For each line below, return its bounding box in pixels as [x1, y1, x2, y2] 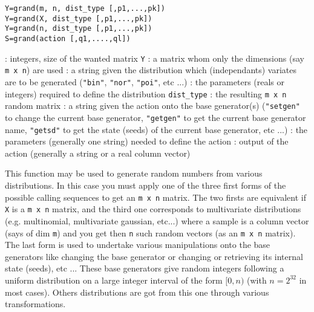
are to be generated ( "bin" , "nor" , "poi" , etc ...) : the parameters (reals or [5, 75, 285, 88]
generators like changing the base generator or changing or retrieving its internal [5, 250, 303, 262]
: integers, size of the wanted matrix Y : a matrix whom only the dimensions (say [5, 51, 304, 64]
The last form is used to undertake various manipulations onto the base [5, 238, 270, 251]
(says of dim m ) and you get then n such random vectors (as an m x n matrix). [5, 226, 296, 239]
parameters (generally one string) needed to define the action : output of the [5, 135, 289, 148]
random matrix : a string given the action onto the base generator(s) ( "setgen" [5, 99, 300, 112]
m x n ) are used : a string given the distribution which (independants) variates [5, 63, 297, 76]
